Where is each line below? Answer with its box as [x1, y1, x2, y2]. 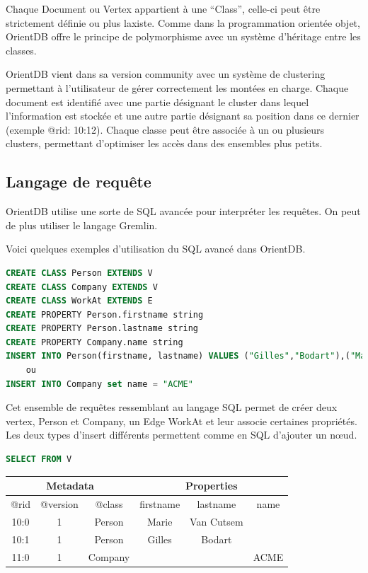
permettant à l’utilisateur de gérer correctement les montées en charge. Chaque [6, 80, 349, 95]
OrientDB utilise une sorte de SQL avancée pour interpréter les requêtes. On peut [6, 204, 361, 219]
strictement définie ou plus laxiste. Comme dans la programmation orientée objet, [6, 15, 360, 30]
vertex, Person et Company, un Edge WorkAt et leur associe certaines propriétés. [6, 413, 357, 428]
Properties [185, 478, 238, 493]
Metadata [46, 478, 94, 493]
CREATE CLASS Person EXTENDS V [6, 267, 153, 278]
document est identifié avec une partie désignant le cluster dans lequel [6, 94, 309, 109]
